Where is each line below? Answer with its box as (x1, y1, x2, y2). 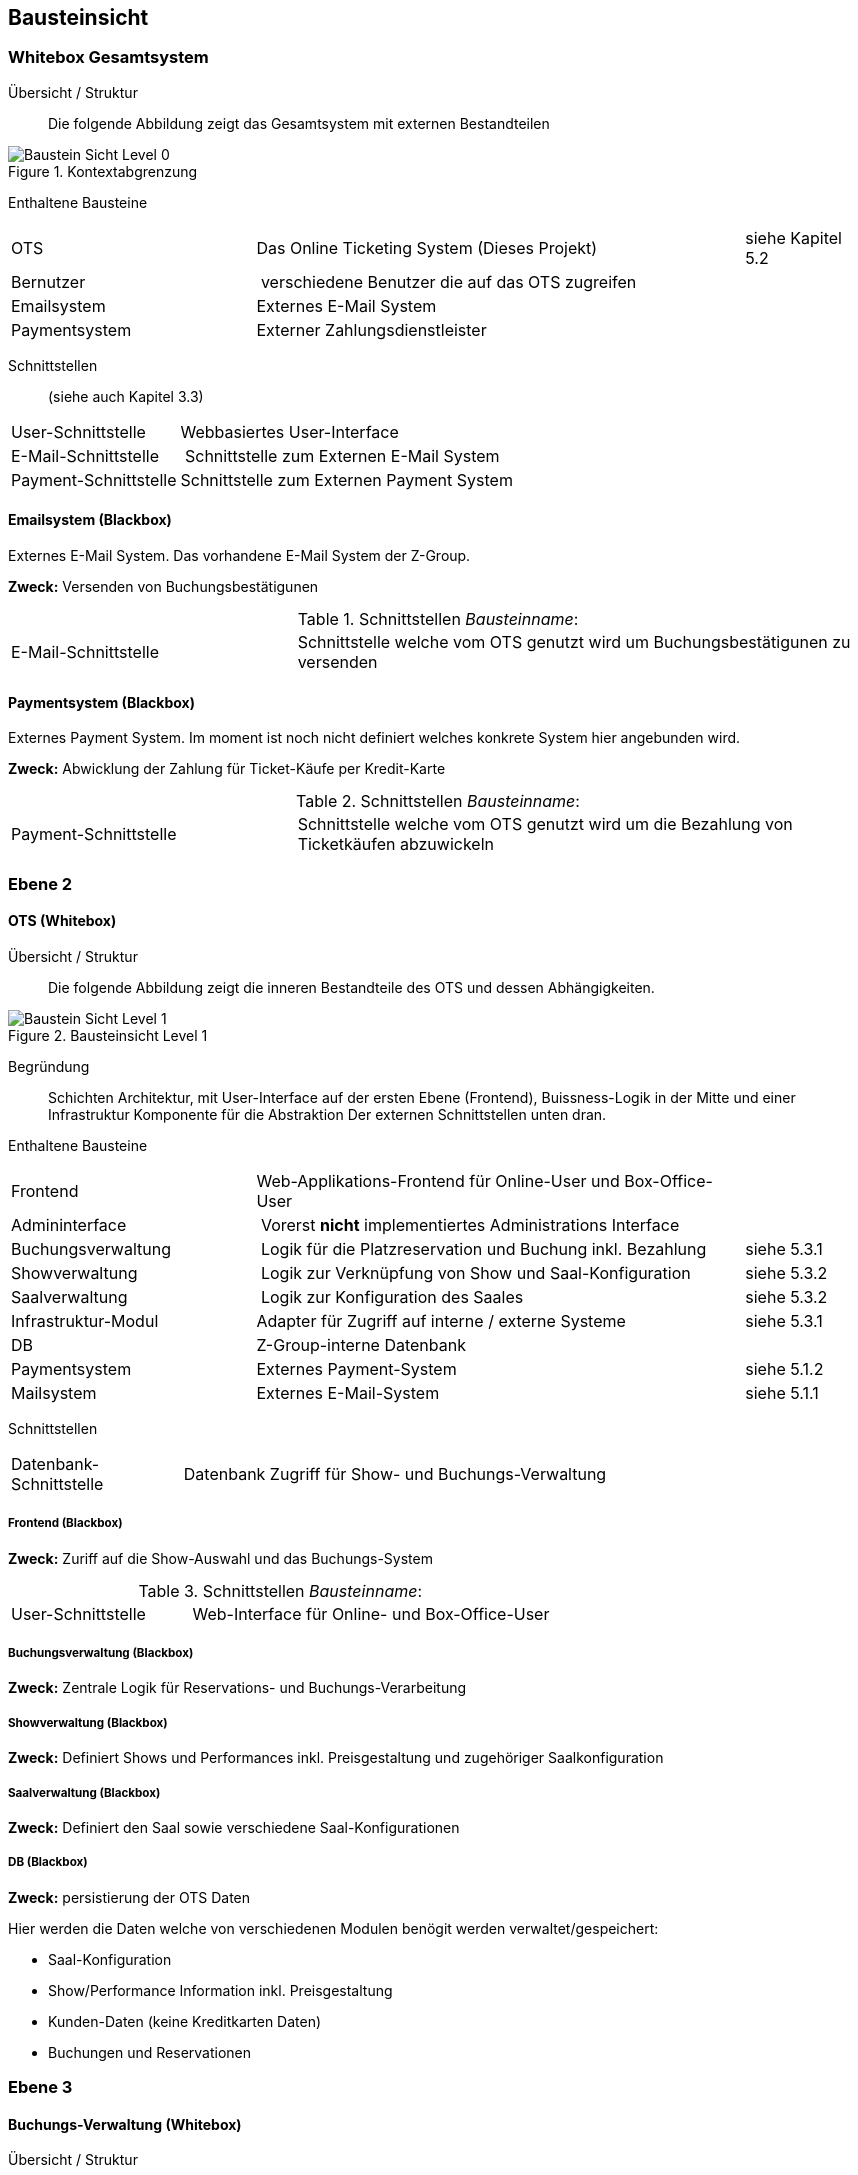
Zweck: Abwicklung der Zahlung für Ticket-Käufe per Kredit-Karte (8, 760, 446, 778)
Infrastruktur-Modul (11, 1310, 159, 1331)
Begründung (8, 1057, 90, 1075)
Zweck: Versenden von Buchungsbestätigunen (8, 578, 319, 596)
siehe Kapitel (745, 227, 842, 248)
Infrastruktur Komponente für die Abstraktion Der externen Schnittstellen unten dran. (48, 1105, 607, 1123)
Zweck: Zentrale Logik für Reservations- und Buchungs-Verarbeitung (8, 1679, 467, 1697)
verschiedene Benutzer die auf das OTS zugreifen (260, 271, 637, 292)
